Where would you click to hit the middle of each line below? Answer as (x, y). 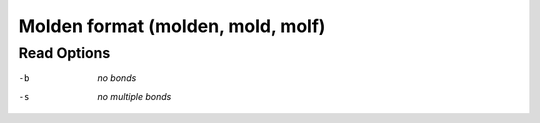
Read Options (64, 53)
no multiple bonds (134, 96)
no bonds (117, 78)
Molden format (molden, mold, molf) (172, 26)
